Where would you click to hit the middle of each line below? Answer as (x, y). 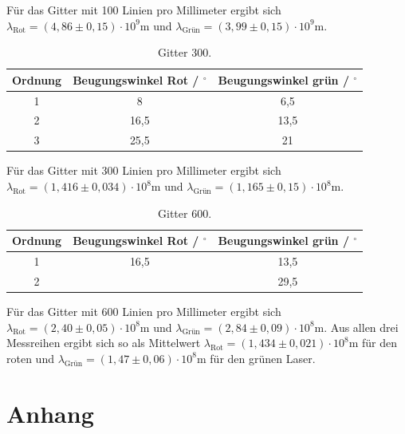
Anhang (50, 413)
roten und (30, 358)
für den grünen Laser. (263, 358)
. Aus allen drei (361, 327)
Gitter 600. (185, 213)
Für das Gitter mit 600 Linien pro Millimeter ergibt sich (144, 311)
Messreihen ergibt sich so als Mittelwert (104, 343)
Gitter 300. (185, 52)
